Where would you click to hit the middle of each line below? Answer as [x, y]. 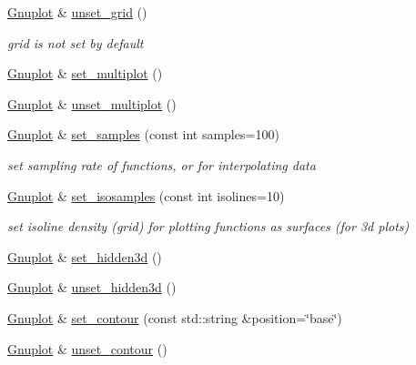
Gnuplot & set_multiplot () [85, 73]
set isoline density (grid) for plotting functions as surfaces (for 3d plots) [208, 226]
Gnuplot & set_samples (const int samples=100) [143, 134]
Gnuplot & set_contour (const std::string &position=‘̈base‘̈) [175, 317]
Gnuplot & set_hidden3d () [85, 256]
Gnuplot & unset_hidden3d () [92, 287]
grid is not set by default [76, 42]
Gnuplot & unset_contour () [87, 348]
